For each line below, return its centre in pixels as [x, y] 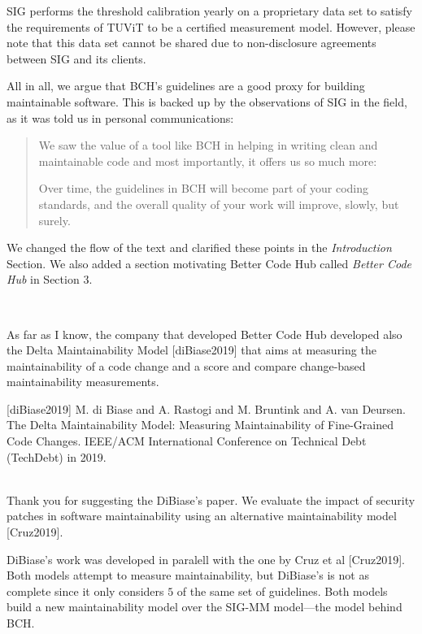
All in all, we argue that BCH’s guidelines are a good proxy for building [186, 86]
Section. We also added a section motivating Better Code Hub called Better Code [209, 263]
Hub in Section [43, 279]
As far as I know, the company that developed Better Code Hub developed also [204, 334]
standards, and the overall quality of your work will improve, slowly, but [219, 204]
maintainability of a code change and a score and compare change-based [186, 365]
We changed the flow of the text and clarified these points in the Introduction [199, 248]
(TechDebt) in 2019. [57, 456]
